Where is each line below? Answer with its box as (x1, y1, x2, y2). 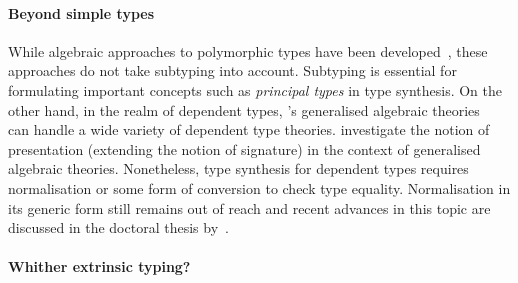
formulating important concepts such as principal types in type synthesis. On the (8, 79, 502, 100)
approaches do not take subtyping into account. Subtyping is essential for (8, 60, 457, 81)
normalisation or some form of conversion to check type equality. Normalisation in (8, 177, 511, 198)
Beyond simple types (8, 2, 155, 23)
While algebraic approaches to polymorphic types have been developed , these (8, 40, 488, 61)
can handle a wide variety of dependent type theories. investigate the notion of (8, 119, 490, 140)
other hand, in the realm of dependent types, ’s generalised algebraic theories (8, 99, 480, 120)
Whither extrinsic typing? (8, 256, 191, 277)
